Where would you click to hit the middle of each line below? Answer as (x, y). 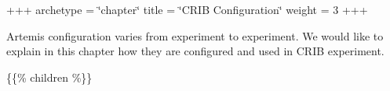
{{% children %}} (49, 77)
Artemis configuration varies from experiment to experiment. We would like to (195, 35)
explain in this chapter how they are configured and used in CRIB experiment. (195, 51)
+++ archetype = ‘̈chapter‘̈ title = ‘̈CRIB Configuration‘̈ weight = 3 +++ (187, 9)
